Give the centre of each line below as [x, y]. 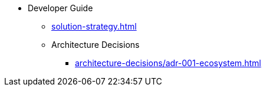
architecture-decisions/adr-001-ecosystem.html [168, 63]
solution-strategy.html [94, 26]
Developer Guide [60, 8]
